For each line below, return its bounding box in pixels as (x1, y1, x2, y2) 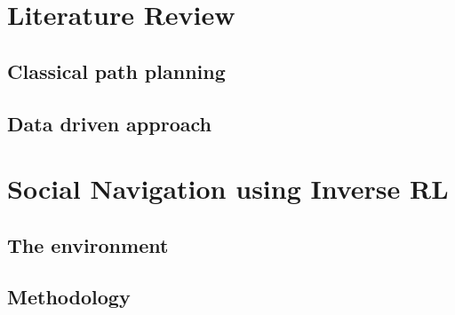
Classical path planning (7, 57, 226, 84)
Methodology (7, 283, 131, 311)
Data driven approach (7, 109, 212, 137)
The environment (7, 231, 169, 258)
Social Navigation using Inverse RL (7, 170, 449, 207)
